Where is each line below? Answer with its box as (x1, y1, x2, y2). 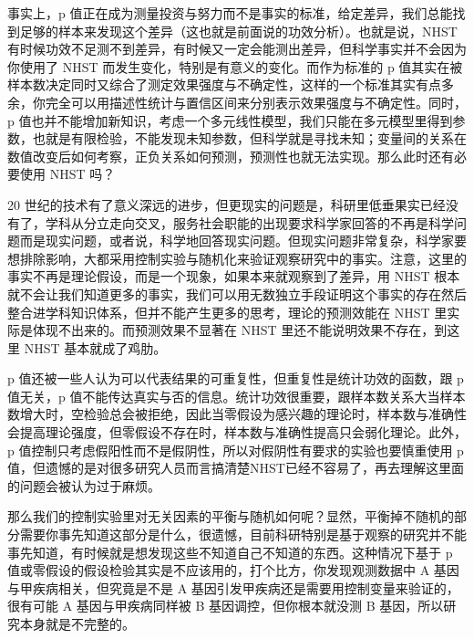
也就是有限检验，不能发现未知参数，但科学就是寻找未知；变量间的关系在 (32, 129, 467, 148)
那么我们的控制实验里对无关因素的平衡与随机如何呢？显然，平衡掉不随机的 (7, 507, 454, 526)
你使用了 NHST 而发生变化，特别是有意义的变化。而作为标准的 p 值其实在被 (7, 57, 463, 76)
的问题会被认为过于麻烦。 (7, 476, 160, 495)
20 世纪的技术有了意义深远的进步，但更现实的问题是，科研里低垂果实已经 (7, 194, 446, 214)
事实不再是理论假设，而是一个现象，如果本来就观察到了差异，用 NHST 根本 (7, 267, 460, 286)
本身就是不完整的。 (19, 614, 135, 633)
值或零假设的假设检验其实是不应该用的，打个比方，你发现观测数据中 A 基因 (7, 560, 459, 580)
